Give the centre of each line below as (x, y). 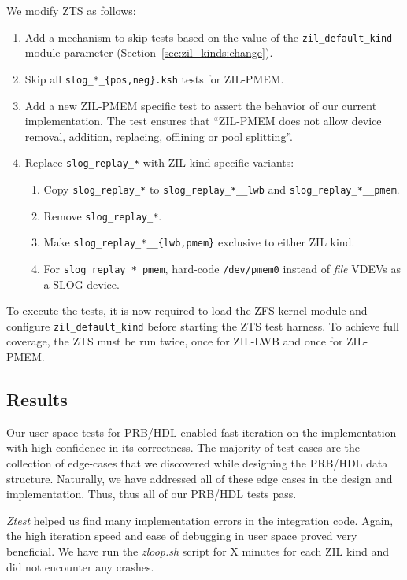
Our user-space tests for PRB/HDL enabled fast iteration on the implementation (202, 432)
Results (37, 399)
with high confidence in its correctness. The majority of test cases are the (183, 447)
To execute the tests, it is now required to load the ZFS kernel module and (187, 310)
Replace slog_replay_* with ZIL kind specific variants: (159, 163)
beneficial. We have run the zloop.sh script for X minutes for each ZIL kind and (198, 550)
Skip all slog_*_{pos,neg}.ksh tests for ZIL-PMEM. (154, 78)
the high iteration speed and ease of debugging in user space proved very (182, 536)
